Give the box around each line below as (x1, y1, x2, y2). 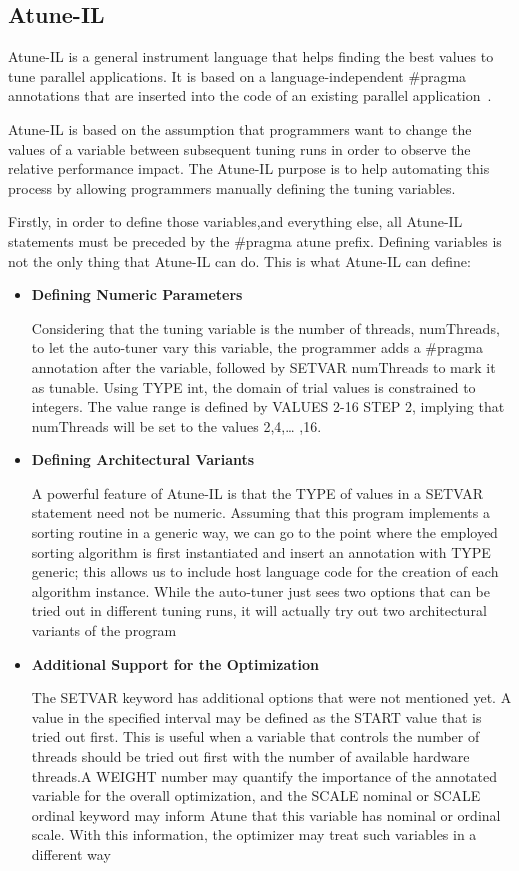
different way (31, 843, 111, 864)
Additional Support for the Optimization (31, 653, 320, 674)
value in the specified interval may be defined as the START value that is (31, 706, 482, 727)
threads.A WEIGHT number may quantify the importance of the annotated (31, 765, 498, 786)
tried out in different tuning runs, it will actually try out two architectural (31, 600, 487, 621)
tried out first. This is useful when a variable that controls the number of (31, 726, 480, 747)
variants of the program (31, 620, 177, 641)
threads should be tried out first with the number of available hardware (31, 746, 470, 767)
